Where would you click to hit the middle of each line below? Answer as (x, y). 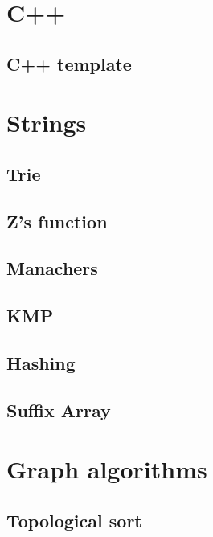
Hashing (41, 363)
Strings (47, 123)
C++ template (69, 63)
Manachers (52, 268)
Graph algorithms (107, 469)
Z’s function (57, 221)
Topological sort (74, 520)
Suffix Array (59, 410)
